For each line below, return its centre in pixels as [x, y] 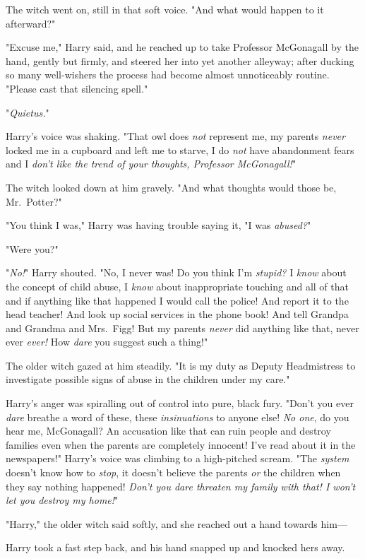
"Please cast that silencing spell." [77, 88]
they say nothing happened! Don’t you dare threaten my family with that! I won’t [181, 486]
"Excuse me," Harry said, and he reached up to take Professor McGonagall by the [182, 47]
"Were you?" [32, 248]
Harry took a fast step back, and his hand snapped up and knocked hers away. [175, 547]
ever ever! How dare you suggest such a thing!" [107, 342]
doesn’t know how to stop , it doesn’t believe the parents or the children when [173, 472]
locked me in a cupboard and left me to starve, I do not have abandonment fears [180, 149]
